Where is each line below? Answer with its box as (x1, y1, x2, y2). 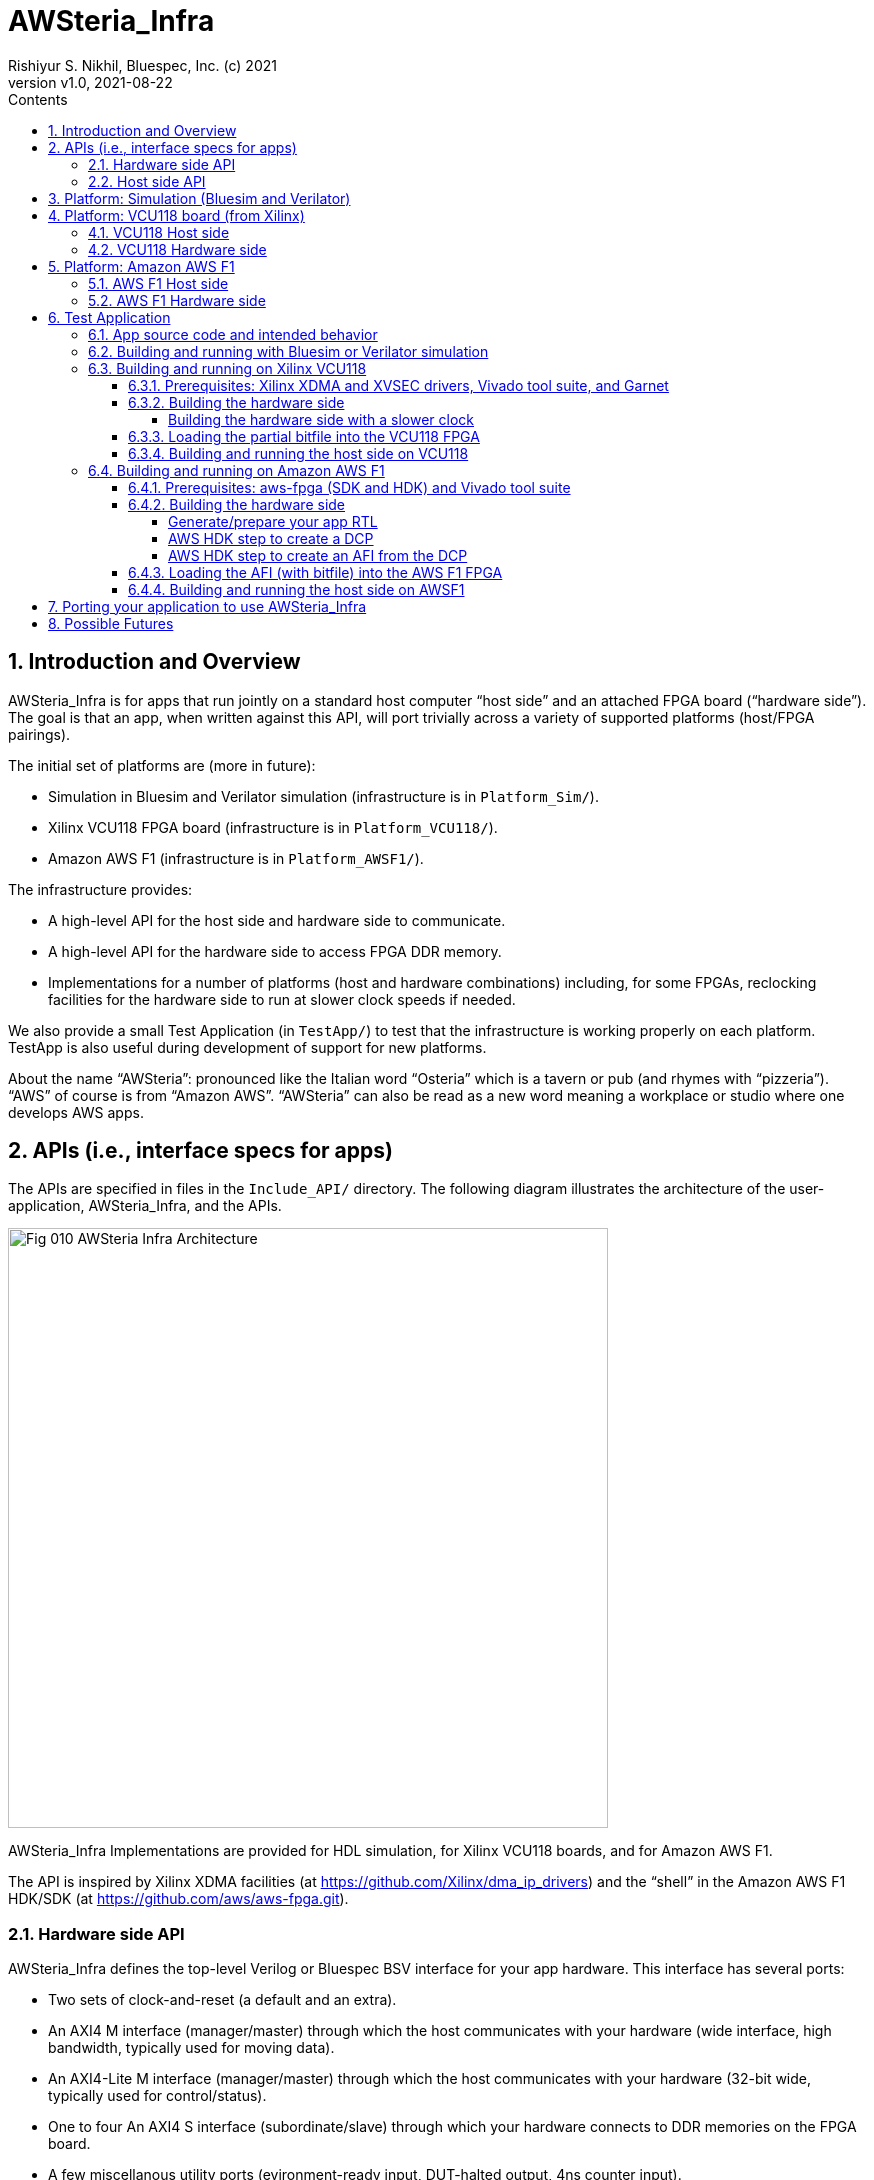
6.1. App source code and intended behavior (88, 325, 378, 343)
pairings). (8, 725, 71, 743)
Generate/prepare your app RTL (168, 512, 378, 530)
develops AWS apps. (8, 1103, 144, 1121)
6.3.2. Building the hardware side (128, 393, 345, 411)
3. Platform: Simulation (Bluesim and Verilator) (48, 189, 351, 207)
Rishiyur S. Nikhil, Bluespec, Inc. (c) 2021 (8, 56, 277, 74)
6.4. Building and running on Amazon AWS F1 (88, 461, 385, 479)
